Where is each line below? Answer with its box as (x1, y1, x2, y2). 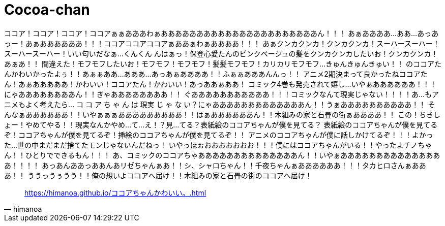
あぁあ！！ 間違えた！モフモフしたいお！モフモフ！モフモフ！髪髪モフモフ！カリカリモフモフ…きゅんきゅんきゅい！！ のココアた (4, 59, 441, 68)
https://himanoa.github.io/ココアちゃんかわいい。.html (24, 188, 206, 197)
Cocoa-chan (4, 1, 90, 18)
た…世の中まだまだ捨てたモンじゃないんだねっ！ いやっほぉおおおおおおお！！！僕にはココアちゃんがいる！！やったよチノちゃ (4, 140, 432, 149)
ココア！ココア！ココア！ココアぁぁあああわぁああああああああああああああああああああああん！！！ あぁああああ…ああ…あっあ (4, 28, 439, 38)
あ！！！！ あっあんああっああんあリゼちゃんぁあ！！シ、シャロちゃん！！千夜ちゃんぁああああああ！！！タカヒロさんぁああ (4, 160, 426, 170)
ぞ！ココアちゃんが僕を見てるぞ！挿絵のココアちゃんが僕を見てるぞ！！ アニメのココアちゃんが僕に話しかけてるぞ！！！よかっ (4, 130, 433, 139)
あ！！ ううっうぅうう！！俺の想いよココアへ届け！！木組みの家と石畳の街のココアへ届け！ (4, 171, 312, 180)
